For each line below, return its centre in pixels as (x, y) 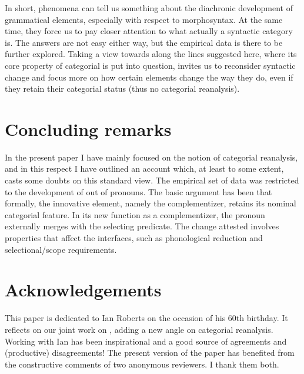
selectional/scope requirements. (61, 249)
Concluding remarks (88, 128)
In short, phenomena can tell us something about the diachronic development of (149, 8)
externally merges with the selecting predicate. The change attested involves (142, 226)
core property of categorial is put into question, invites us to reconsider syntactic (150, 65)
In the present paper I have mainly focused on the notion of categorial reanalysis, (151, 157)
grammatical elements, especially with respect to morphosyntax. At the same (144, 19)
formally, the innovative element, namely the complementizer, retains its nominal (151, 203)
